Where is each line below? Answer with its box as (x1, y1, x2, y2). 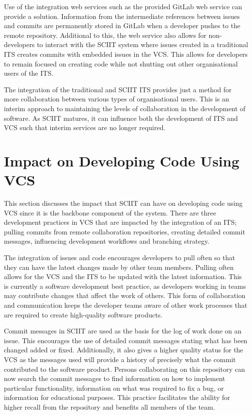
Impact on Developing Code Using (4, 150, 239, 170)
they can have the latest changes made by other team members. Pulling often (4, 262, 234, 272)
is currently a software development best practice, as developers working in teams (4, 281, 246, 291)
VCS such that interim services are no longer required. (4, 122, 166, 133)
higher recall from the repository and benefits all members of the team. (4, 401, 215, 412)
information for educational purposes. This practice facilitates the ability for (4, 392, 230, 402)
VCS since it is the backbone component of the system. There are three (4, 207, 216, 217)
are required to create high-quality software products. (4, 309, 163, 319)
